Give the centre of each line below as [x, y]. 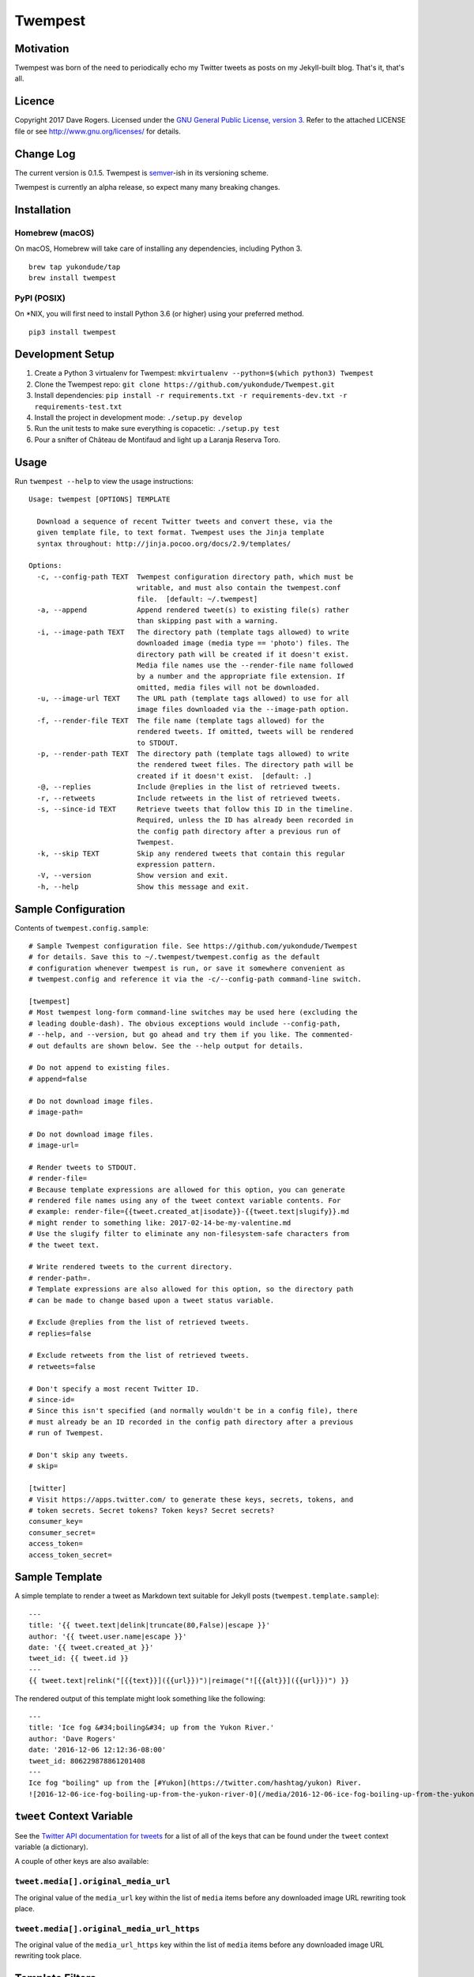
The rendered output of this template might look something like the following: [140, 1698]
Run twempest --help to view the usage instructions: [104, 481]
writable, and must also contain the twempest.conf [239, 588]
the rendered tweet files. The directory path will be [245, 765]
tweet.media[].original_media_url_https [107, 1928]
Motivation [42, 49]
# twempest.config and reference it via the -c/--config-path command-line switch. [196, 979]
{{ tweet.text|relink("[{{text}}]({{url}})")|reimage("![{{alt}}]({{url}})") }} [189, 1681]
